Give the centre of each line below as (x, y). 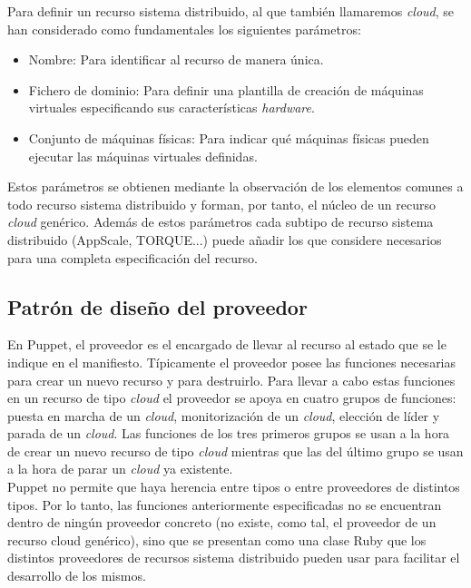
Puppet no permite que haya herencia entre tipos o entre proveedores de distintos (234, 487)
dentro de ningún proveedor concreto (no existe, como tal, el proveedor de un (222, 522)
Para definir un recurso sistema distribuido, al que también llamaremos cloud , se (231, 11)
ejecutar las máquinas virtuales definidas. (143, 156)
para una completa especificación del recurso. (132, 257)
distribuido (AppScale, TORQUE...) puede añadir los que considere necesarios (225, 239)
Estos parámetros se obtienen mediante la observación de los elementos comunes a (235, 186)
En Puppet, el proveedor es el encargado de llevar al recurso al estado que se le (227, 344)
